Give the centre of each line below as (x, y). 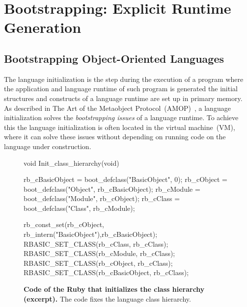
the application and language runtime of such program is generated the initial (121, 89)
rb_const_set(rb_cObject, (64, 224)
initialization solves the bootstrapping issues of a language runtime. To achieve (121, 117)
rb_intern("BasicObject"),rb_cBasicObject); (91, 234)
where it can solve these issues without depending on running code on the (115, 137)
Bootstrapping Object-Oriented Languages (114, 58)
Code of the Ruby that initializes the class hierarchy (114, 289)
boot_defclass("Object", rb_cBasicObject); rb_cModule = (112, 189)
